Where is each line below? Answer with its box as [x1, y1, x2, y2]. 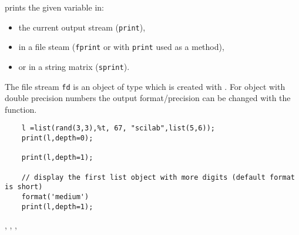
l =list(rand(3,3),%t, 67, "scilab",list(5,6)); [21, 124, 215, 133]
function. [5, 103, 37, 115]
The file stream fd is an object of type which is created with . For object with [5, 80, 285, 92]
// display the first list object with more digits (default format [21, 173, 295, 182]
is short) [5, 183, 43, 192]
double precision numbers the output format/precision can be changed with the [5, 92, 291, 104]
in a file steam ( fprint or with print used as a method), [18, 41, 224, 53]
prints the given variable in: [5, 1, 104, 13]
